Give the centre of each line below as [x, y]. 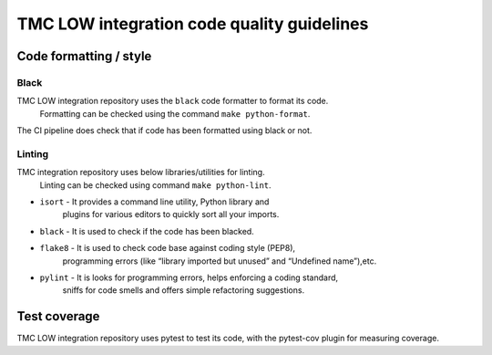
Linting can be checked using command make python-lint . [156, 185]
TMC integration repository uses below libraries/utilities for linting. [141, 172]
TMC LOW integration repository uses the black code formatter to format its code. [173, 101]
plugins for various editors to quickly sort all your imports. [171, 214]
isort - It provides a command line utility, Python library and [154, 202]
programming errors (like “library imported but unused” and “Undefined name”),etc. [220, 261]
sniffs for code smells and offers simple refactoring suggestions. [184, 290]
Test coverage [58, 316]
